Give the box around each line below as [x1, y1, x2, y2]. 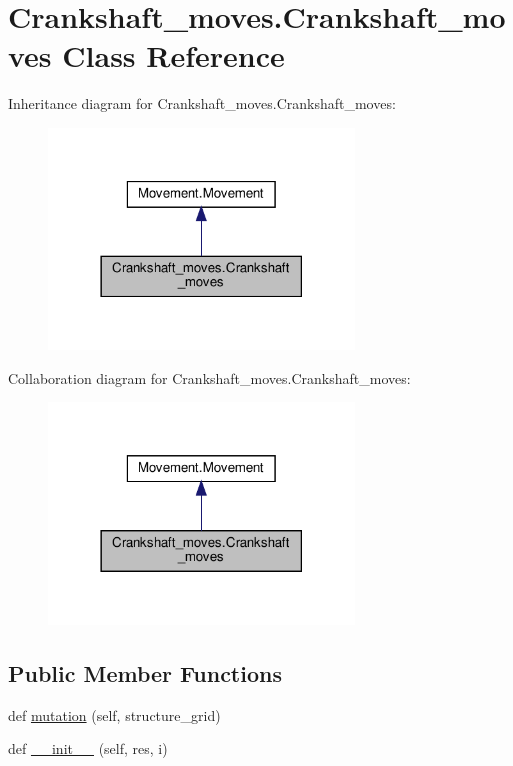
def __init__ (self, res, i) [8, 738, 168, 759]
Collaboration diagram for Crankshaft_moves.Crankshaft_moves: [8, 367, 411, 388]
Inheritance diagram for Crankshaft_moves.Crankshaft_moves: [8, 93, 396, 114]
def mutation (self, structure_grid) [8, 704, 221, 725]
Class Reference [62, 35, 285, 76]
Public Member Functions [8, 657, 282, 688]
